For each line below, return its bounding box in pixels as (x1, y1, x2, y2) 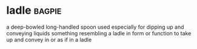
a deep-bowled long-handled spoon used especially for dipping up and (6, 23, 184, 30)
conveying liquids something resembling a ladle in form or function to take (6, 29, 192, 36)
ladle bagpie (6, 4, 62, 17)
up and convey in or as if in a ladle (6, 36, 92, 43)
